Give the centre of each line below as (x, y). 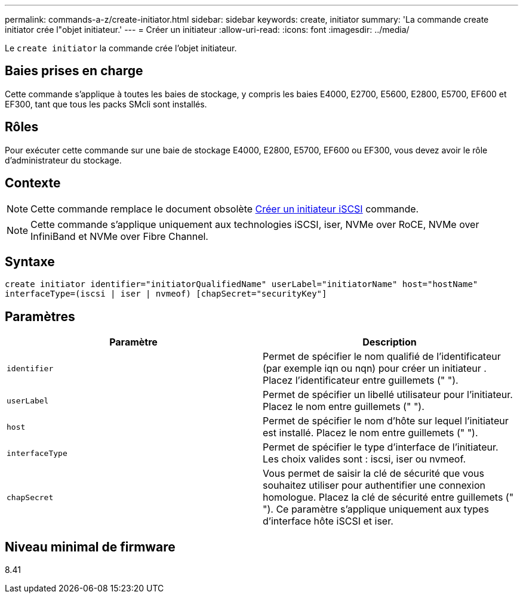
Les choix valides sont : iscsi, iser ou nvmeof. (364, 459)
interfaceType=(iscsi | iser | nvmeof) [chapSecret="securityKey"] (166, 294)
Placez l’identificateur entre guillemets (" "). (361, 380)
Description (390, 342)
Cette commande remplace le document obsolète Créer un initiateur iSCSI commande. (225, 209)
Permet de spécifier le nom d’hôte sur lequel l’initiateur (386, 421)
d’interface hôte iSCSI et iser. (328, 521)
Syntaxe (30, 261)
